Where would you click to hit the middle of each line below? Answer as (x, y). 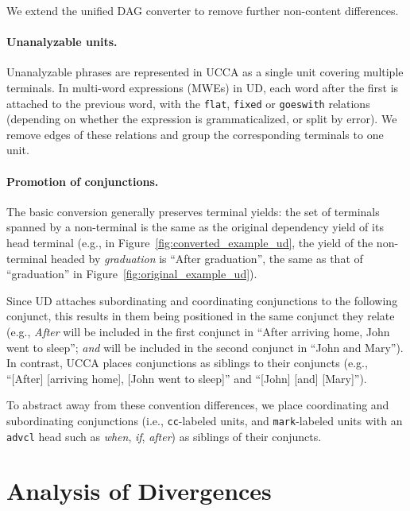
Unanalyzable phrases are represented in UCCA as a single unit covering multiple (205, 72)
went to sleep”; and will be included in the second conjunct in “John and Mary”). (205, 347)
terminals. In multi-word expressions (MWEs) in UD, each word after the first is (203, 87)
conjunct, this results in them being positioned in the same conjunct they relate (201, 316)
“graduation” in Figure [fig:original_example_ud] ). (132, 274)
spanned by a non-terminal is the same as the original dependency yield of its (195, 227)
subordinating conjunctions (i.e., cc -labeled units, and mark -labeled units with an (205, 420)
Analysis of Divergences (139, 491)
